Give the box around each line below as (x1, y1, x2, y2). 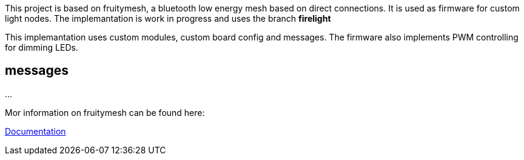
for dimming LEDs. (5, 42, 78, 53)
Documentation (5, 126, 66, 136)
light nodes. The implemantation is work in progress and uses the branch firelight (5, 13, 331, 24)
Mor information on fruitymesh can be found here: (5, 107, 205, 118)
